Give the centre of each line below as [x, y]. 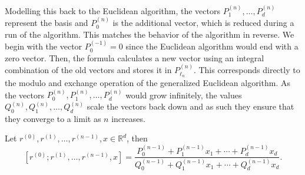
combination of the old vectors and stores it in [88, 70]
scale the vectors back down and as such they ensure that [190, 106]
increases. [128, 118]
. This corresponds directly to [247, 70]
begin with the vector [44, 46]
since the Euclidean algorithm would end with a [212, 46]
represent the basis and [47, 23]
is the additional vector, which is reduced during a [203, 23]
